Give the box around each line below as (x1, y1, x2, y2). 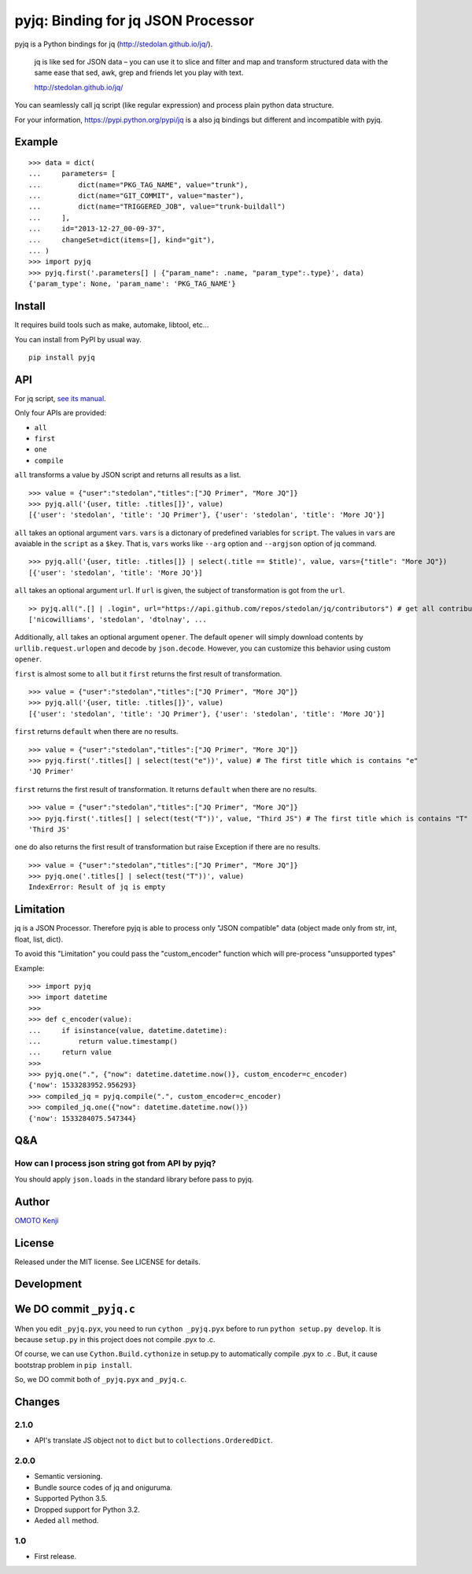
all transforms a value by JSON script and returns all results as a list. (14, 470, 242, 480)
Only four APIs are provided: (14, 408, 106, 418)
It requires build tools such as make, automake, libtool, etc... (14, 320, 209, 330)
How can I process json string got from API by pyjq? (14, 1158, 216, 1169)
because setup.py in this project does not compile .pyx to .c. (14, 1334, 216, 1344)
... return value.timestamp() (28, 1037, 179, 1045)
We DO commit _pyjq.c (14, 1303, 135, 1316)
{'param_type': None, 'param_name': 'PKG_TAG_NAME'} (28, 279, 236, 289)
